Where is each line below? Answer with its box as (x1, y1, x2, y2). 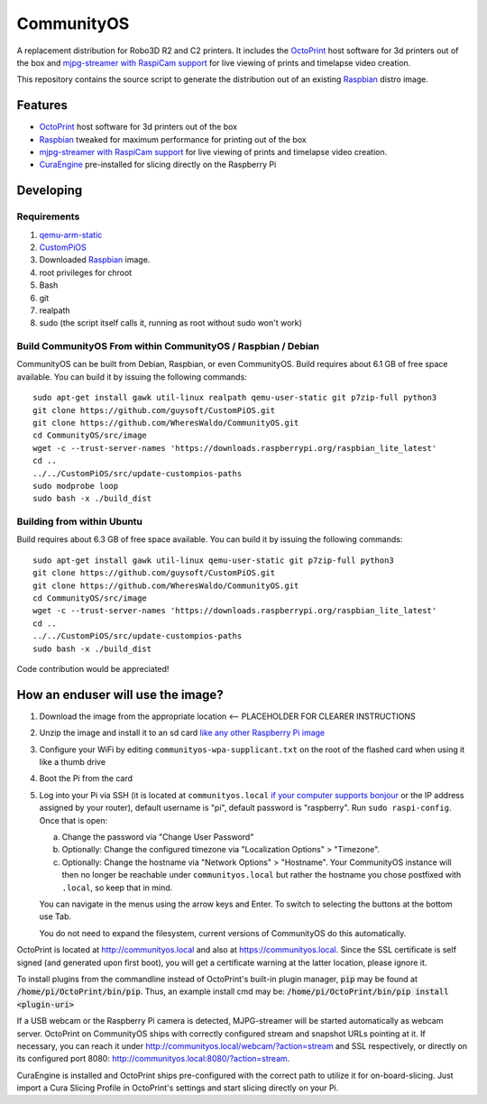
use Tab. (39, 911, 72, 922)
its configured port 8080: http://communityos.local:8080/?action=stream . (16, 1053, 290, 1064)
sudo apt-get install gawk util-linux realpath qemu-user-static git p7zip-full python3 (32, 392, 437, 403)
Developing (16, 183, 83, 198)
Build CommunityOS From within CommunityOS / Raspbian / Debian (16, 340, 320, 353)
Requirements (16, 210, 80, 223)
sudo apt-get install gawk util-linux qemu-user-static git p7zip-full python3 (32, 555, 394, 566)
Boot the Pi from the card (39, 773, 133, 784)
